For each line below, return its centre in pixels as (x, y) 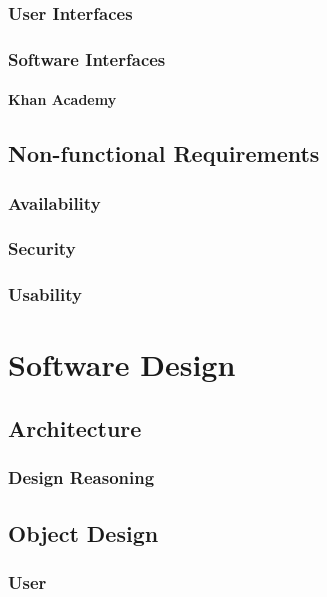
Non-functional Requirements (164, 153)
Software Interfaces (87, 58)
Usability (45, 294)
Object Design (83, 532)
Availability (54, 202)
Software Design (122, 364)
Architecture (75, 427)
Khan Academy (62, 99)
